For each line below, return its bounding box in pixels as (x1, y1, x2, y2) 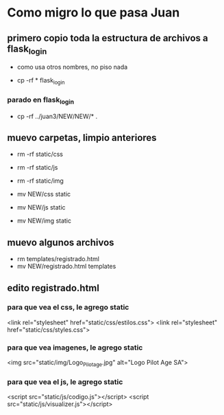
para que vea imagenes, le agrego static (7, 342, 143, 352)
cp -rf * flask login (16, 76, 65, 86)
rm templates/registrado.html (16, 255, 100, 263)
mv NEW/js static (16, 203, 66, 212)
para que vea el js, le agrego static (7, 377, 123, 386)
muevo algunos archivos (7, 236, 114, 248)
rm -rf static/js (16, 164, 58, 172)
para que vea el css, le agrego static (7, 302, 129, 312)
